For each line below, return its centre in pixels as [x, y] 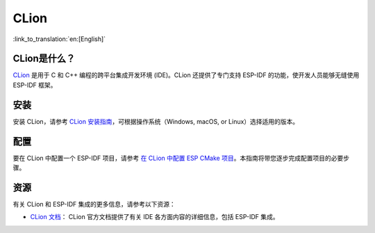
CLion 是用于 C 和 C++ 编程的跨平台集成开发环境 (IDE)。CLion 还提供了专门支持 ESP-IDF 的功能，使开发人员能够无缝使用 [186, 75]
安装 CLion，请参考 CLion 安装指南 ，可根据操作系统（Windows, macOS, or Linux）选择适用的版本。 [156, 121]
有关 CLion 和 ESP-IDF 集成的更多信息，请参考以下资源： [94, 204]
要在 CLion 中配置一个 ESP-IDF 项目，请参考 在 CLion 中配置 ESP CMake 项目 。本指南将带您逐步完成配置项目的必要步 [181, 158]
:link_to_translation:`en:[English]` [59, 39]
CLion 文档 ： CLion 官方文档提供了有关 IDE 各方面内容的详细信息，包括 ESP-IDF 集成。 [155, 217]
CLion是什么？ [44, 59]
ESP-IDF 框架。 [35, 85]
